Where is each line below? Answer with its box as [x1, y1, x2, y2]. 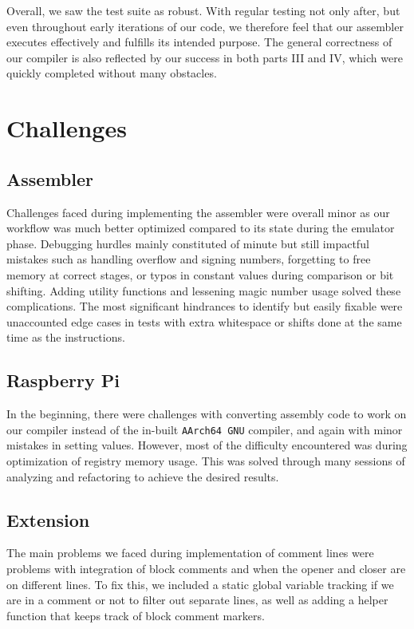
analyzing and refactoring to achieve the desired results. [6, 468, 279, 485]
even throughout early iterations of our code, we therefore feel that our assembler [6, 18, 404, 34]
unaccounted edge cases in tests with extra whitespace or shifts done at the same [6, 313, 402, 330]
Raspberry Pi [6, 368, 120, 393]
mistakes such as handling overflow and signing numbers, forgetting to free [6, 251, 371, 267]
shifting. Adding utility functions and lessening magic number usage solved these [6, 282, 401, 299]
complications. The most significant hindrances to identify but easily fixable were [6, 298, 403, 314]
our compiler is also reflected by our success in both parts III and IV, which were [6, 49, 403, 65]
